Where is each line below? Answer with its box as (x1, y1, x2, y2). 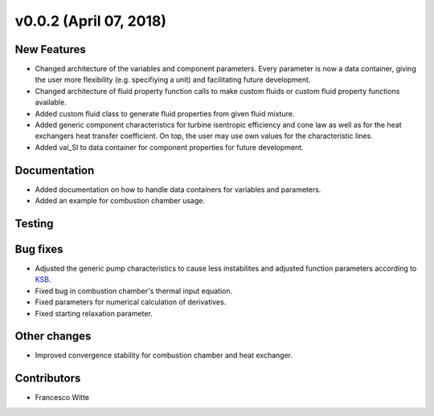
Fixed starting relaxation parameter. (35, 308, 153, 318)
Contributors (14, 372, 81, 385)
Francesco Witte (35, 393, 90, 402)
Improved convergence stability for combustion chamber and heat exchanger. (35, 350, 293, 361)
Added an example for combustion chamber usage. (35, 196, 205, 206)
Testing (14, 217, 54, 230)
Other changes (14, 329, 92, 343)
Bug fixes (14, 242, 63, 256)
